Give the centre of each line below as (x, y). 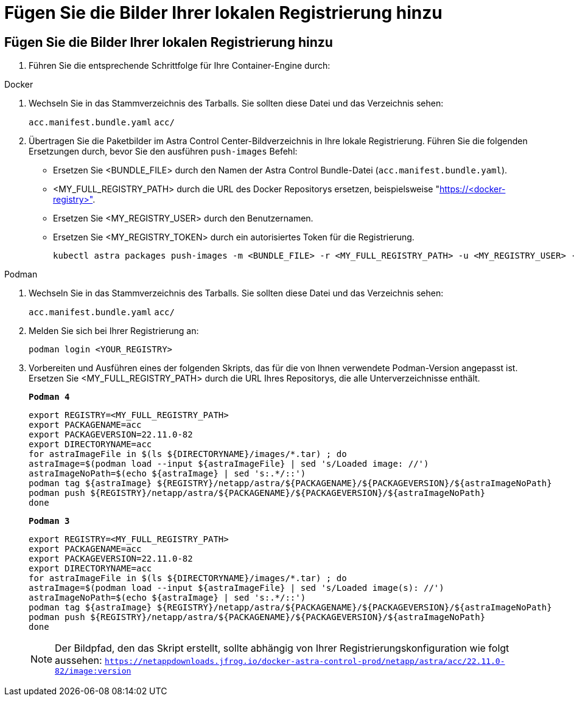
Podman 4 (49, 397)
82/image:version (93, 671)
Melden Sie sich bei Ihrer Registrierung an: (114, 331)
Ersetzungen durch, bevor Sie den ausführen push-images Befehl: (163, 152)
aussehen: (79, 661)
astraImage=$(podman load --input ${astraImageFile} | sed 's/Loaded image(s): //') (236, 588)
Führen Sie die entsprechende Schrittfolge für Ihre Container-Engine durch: (180, 66)
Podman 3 (49, 521)
